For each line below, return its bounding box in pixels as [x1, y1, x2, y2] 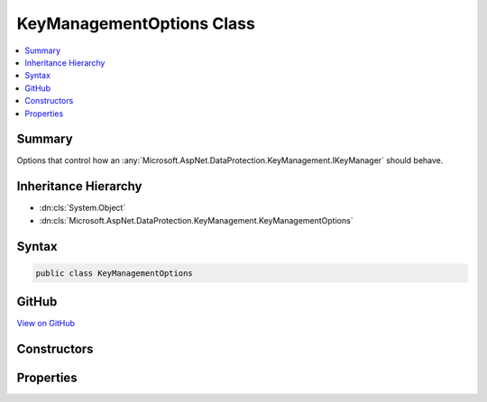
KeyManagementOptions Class [16, 14, 256, 33]
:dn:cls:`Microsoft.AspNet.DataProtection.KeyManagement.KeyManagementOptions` [39, 215, 354, 225]
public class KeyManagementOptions [35, 268, 193, 279]
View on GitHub [16, 318, 76, 329]
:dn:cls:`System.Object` [39, 203, 126, 214]
